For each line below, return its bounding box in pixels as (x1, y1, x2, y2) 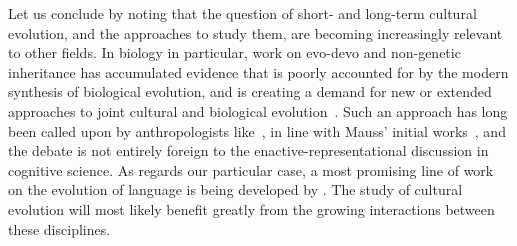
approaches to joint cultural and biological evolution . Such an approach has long (8, 100, 508, 121)
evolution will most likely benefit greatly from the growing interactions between (8, 198, 495, 219)
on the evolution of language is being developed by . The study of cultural (8, 179, 463, 200)
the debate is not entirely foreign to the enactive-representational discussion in (8, 140, 489, 161)
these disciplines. (8, 218, 111, 239)
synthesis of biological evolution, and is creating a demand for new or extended (8, 81, 492, 102)
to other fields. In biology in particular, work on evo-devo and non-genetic (8, 42, 461, 63)
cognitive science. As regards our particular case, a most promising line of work (8, 159, 494, 180)
